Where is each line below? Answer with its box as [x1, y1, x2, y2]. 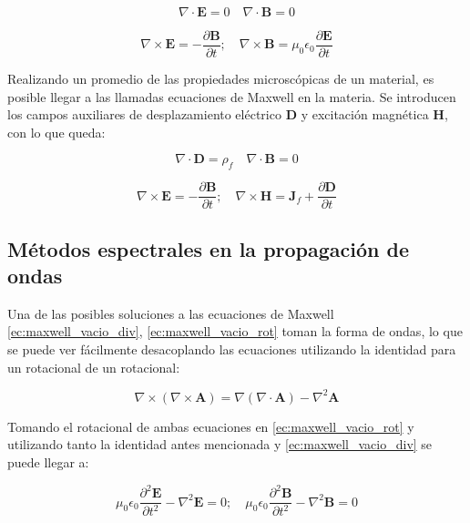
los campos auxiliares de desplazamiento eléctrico [7, 105, 281, 124]
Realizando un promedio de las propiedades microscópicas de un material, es [7, 69, 434, 88]
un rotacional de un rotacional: [7, 357, 180, 376]
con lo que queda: [7, 122, 106, 141]
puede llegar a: [7, 452, 89, 471]
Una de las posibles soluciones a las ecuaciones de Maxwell [7, 303, 334, 323]
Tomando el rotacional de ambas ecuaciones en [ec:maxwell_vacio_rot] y [7, 416, 414, 436]
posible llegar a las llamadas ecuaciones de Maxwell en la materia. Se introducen [7, 87, 456, 106]
